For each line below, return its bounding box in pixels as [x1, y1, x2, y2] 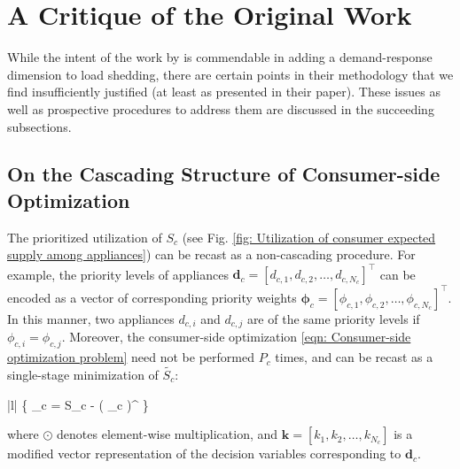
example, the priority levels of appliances [7, 265, 229, 283]
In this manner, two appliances [7, 309, 175, 327]
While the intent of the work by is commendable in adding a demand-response [7, 48, 433, 66]
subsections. [7, 117, 72, 135]
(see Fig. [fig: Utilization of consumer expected [182, 227, 436, 246]
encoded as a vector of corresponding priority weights [7, 288, 297, 306]
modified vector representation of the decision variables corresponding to [7, 444, 402, 463]
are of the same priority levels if [246, 309, 420, 327]
